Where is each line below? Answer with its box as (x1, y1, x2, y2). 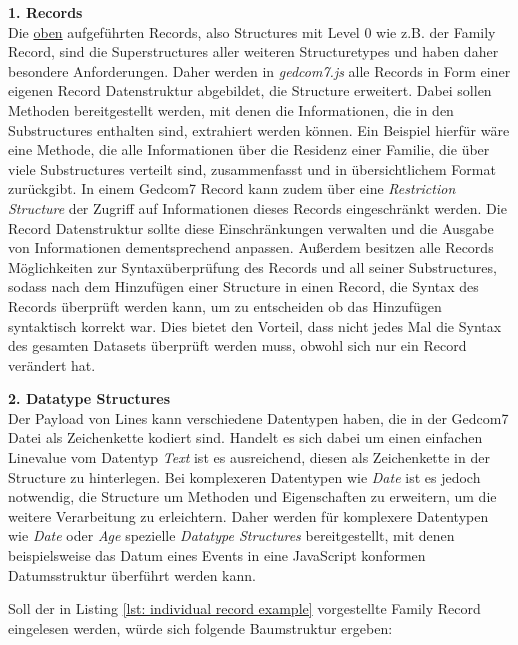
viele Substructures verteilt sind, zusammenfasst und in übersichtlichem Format (8, 158, 496, 179)
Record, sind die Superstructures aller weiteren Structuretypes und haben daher (8, 41, 499, 62)
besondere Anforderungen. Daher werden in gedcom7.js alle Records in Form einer (8, 60, 511, 81)
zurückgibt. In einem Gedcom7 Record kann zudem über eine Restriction (8, 178, 456, 199)
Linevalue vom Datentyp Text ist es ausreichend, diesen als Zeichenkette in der (8, 447, 490, 468)
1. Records (8, 2, 83, 22)
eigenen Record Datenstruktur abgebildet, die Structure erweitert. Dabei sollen (8, 80, 492, 101)
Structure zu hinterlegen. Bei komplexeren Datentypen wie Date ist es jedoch (8, 466, 481, 487)
